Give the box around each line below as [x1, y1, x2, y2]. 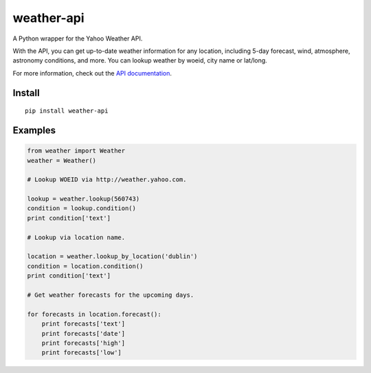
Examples [12, 124, 56, 136]
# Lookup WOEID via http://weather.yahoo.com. [27, 176, 187, 183]
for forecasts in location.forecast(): [27, 310, 161, 318]
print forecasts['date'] [41, 330, 126, 337]
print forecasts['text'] [41, 320, 126, 328]
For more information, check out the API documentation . [12, 69, 172, 77]
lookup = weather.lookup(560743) [27, 195, 140, 203]
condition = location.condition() [27, 262, 144, 270]
